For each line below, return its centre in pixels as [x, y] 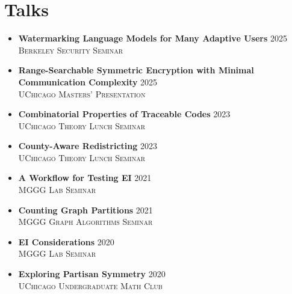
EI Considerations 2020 [66, 241]
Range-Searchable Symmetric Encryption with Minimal [136, 70]
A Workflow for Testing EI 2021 [85, 178]
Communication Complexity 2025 [88, 81]
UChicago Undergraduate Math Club [90, 285]
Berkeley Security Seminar [71, 50]
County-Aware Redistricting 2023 [88, 146]
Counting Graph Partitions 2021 [85, 210]
